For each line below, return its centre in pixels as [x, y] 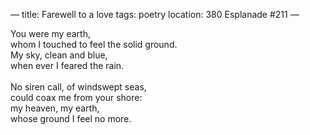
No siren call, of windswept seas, [78, 87]
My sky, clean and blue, [59, 55]
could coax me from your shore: [76, 97]
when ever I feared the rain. [67, 65]
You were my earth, [50, 33]
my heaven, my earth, [55, 108]
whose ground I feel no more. [71, 118]
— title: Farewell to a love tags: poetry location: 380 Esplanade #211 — [155, 14]
